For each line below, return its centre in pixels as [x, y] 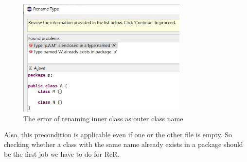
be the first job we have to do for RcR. [62, 154]
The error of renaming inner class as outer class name [103, 118]
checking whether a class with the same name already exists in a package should [123, 144]
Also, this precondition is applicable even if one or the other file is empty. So [118, 135]
